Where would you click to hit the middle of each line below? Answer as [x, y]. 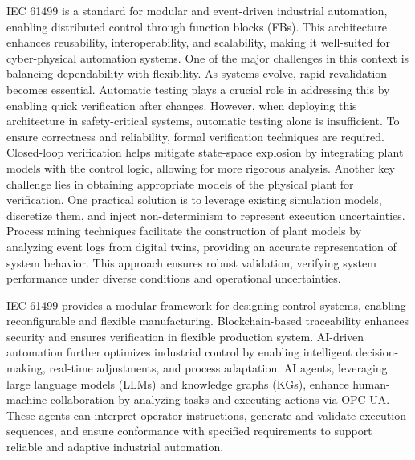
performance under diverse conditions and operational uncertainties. [174, 278]
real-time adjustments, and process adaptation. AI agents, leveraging [218, 368]
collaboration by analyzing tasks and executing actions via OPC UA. [220, 399]
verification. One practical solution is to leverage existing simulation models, [194, 199]
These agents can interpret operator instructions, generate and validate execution [206, 415]
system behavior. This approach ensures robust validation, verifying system [191, 262]
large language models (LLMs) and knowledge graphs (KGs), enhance [178, 383]
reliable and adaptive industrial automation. [115, 447]
